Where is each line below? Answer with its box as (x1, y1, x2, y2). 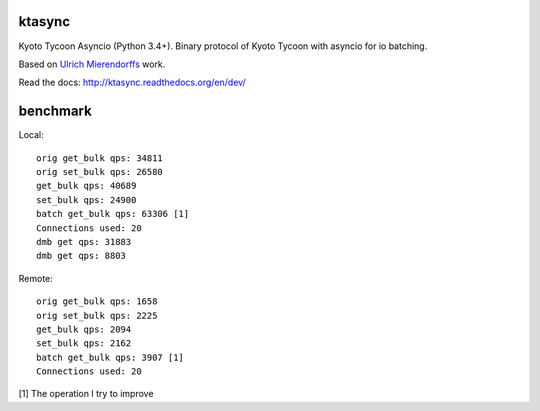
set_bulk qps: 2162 (36, 338, 132, 349)
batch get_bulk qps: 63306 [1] (36, 208, 190, 220)
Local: (18, 129, 44, 141)
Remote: (18, 272, 54, 284)
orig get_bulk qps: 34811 (36, 152, 164, 164)
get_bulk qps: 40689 (36, 180, 137, 192)
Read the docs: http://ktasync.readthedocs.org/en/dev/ (18, 76, 247, 89)
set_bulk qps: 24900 (36, 194, 137, 205)
